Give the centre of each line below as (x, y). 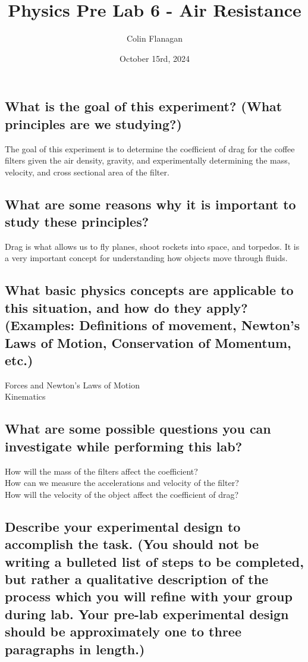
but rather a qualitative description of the (137, 578)
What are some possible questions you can (138, 429)
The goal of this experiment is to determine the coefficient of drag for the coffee (150, 148)
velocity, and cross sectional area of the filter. (87, 172)
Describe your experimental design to (123, 526)
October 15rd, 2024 (155, 58)
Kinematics (25, 396)
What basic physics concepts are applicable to (149, 290)
